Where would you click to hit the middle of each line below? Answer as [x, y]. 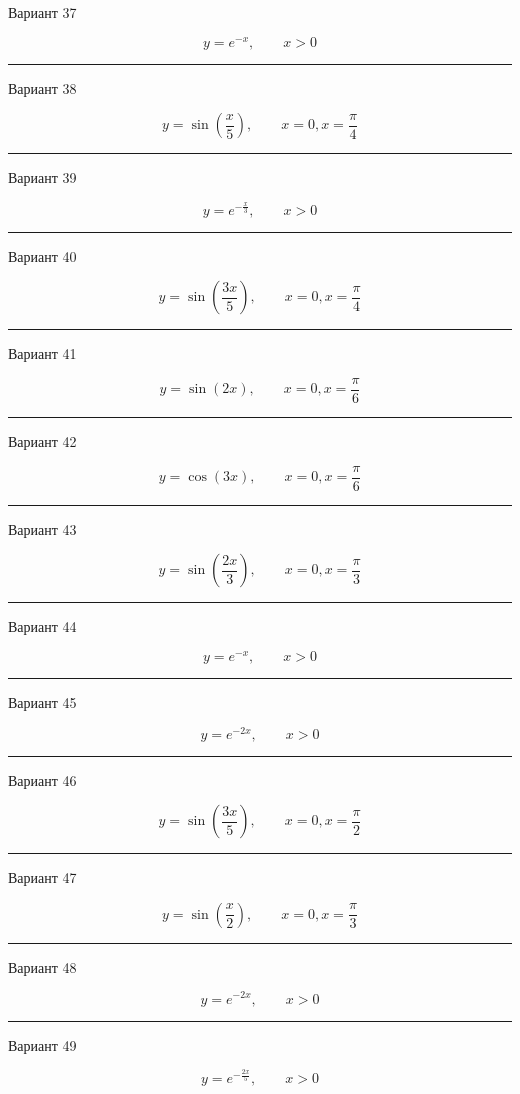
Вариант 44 [42, 626]
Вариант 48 [42, 966]
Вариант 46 [42, 779]
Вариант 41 [42, 353]
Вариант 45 [42, 701]
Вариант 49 [42, 1044]
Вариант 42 [42, 441]
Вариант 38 [42, 87]
